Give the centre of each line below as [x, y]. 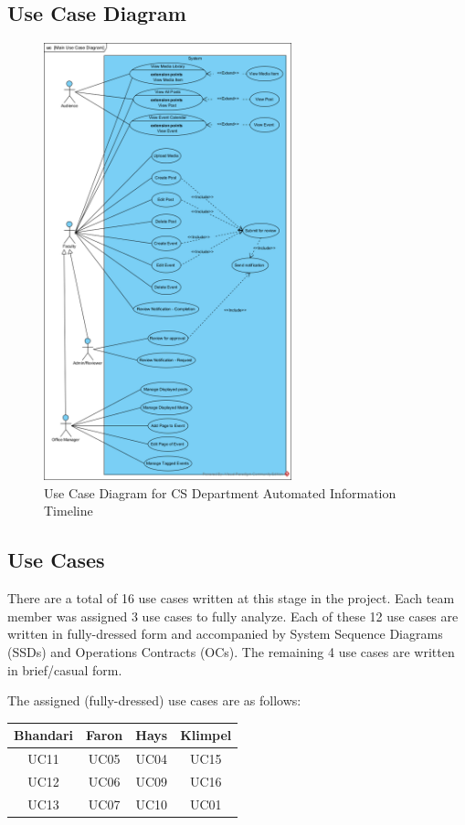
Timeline [69, 511]
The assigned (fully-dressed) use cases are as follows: [154, 700]
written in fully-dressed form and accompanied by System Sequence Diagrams [225, 634]
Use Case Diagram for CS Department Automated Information [220, 492]
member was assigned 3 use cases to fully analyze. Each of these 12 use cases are [233, 616]
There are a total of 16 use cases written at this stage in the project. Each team [231, 598]
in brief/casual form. [65, 669]
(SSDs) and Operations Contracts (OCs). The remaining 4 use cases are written [231, 652]
